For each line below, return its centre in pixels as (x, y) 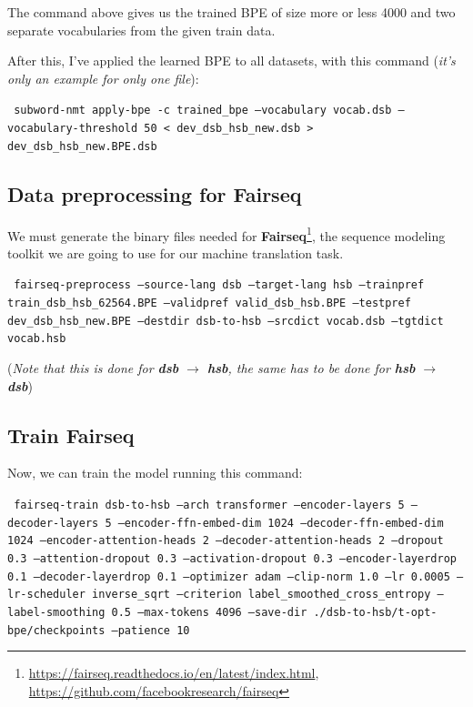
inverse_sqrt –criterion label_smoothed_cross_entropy (262, 595)
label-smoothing (56, 612)
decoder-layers (53, 523)
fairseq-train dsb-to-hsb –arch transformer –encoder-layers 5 (209, 505)
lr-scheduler (46, 595)
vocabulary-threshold (73, 129)
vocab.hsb (37, 339)
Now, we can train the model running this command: (155, 473)
